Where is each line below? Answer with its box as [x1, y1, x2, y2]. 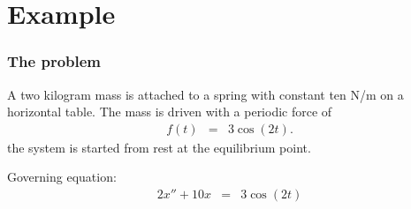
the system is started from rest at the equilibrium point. [7, 138, 311, 156]
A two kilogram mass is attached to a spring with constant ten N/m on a [7, 85, 404, 103]
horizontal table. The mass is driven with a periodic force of [7, 102, 332, 121]
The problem [7, 50, 102, 72]
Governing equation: [7, 168, 117, 186]
